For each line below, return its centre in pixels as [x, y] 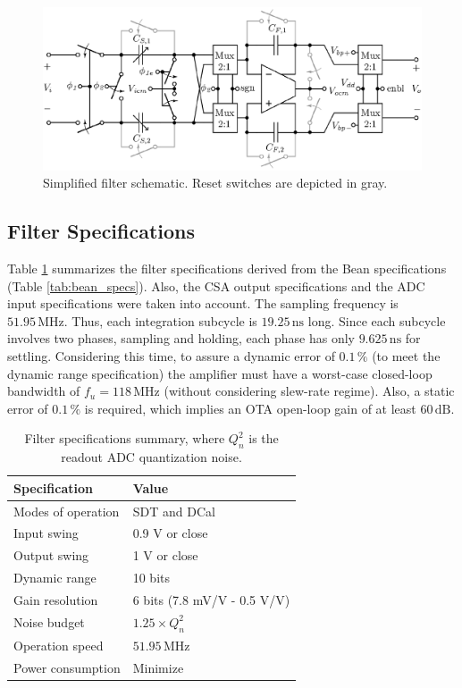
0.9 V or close [170, 533]
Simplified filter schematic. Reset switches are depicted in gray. [215, 183]
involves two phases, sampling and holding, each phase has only [181, 338]
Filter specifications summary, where [125, 438]
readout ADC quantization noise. [151, 457]
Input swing [46, 533]
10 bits [151, 578]
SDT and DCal [174, 511]
